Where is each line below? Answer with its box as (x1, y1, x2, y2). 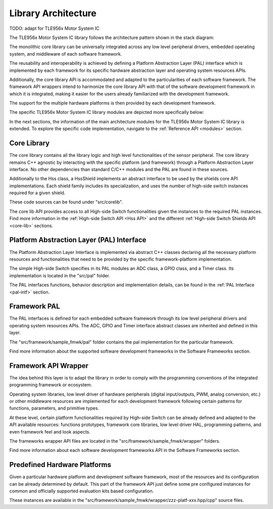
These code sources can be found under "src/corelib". (9, 199, 123, 205)
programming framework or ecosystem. (9, 382, 93, 388)
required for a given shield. (9, 190, 66, 196)
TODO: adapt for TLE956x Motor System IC (9, 25, 100, 31)
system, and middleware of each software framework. (9, 51, 122, 57)
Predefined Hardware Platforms (9, 460, 111, 469)
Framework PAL (9, 302, 60, 311)
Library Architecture (9, 8, 97, 19)
